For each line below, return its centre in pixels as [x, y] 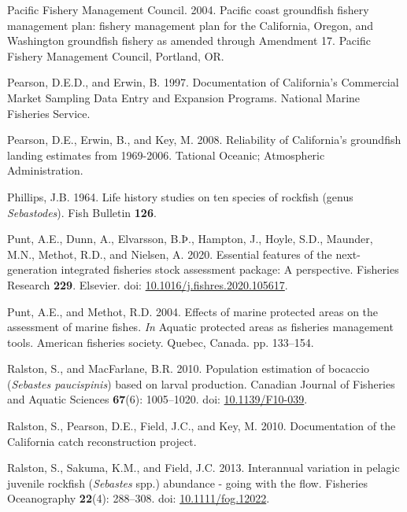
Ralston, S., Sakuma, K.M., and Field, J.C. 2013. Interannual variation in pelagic [203, 468]
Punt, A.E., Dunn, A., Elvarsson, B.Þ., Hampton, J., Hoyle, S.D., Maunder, [190, 239]
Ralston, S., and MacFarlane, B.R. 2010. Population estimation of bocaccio [189, 368]
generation [32, 269]
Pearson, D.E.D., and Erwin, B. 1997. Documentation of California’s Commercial [203, 82]
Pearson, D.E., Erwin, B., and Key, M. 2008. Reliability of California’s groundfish [204, 140]
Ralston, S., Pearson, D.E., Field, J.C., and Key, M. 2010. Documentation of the [202, 426]
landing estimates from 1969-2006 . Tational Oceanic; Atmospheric [166, 155]
